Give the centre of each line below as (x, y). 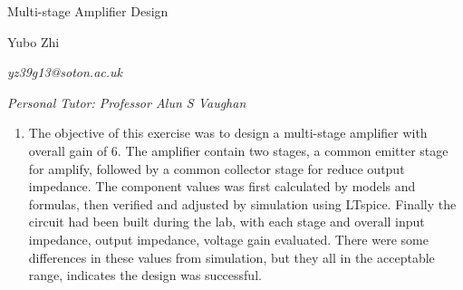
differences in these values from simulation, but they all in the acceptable (231, 257)
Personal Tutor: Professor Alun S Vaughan (127, 102)
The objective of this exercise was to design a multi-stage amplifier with (228, 133)
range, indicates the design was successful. (145, 275)
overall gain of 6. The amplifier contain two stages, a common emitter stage (238, 150)
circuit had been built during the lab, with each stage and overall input (227, 222)
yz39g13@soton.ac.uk (65, 72)
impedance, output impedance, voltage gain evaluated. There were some (228, 239)
